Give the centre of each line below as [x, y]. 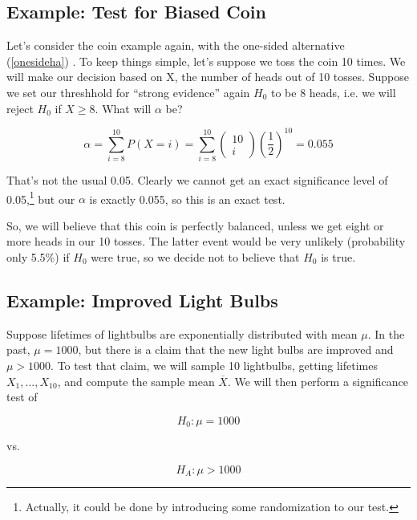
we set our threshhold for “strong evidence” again [128, 92]
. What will [123, 108]
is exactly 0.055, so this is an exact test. [187, 199]
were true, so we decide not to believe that [195, 257]
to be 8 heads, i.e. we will [333, 92]
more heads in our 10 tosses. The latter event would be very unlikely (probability [206, 241]
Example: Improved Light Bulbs [142, 301]
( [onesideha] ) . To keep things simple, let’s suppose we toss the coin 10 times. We [206, 61]
